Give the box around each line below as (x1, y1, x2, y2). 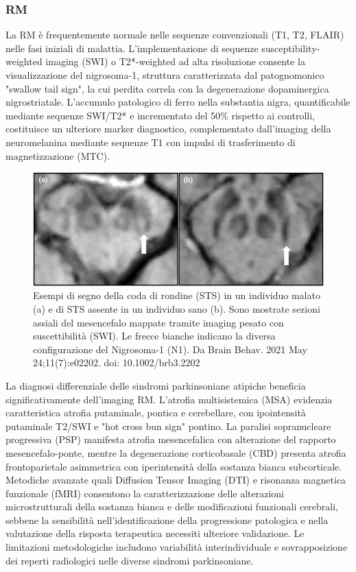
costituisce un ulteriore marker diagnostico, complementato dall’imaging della (5, 121, 331, 136)
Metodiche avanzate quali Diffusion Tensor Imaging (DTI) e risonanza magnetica (5, 473, 346, 487)
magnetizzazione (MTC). (5, 148, 110, 163)
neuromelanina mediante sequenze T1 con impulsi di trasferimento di (5, 134, 296, 149)
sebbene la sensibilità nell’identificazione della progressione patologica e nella (5, 512, 329, 527)
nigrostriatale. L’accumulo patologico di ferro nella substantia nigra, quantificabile (5, 95, 351, 109)
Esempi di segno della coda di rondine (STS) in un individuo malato (33, 288, 320, 302)
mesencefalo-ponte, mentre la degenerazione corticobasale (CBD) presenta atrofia (5, 445, 346, 460)
